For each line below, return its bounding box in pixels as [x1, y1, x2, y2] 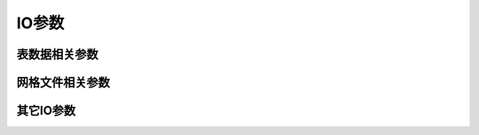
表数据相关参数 [16, 47, 98, 62]
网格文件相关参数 [16, 75, 110, 90]
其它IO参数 [16, 103, 76, 118]
